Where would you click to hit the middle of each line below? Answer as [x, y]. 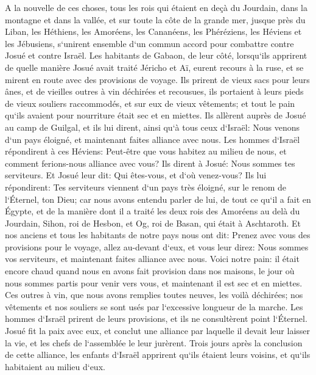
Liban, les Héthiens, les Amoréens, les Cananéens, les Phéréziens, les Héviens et [153, 31]
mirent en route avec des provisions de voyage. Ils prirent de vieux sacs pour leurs [157, 79]
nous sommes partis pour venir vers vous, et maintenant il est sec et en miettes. [154, 282]
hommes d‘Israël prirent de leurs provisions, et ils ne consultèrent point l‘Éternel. [156, 319]
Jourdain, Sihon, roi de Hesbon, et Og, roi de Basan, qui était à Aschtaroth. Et [153, 223]
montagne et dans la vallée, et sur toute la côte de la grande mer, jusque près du [155, 19]
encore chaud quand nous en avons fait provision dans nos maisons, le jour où [150, 271]
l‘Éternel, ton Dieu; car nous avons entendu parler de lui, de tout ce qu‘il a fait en [158, 199]
